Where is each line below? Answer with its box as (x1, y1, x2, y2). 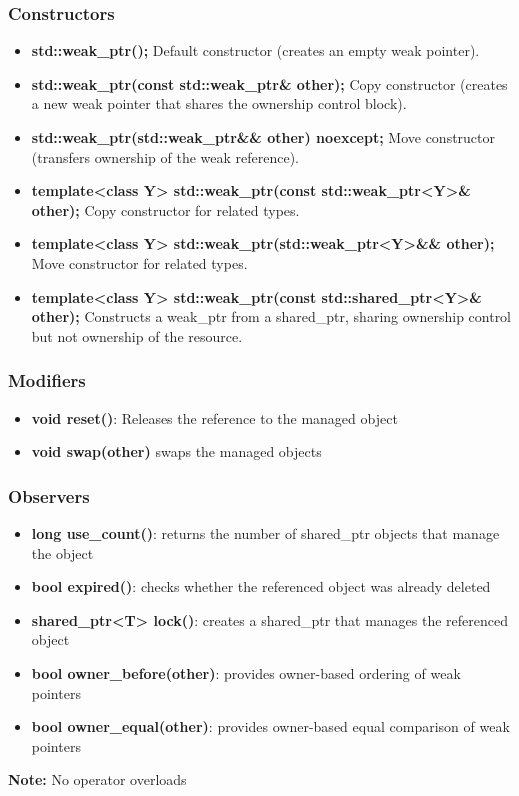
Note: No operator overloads (8, 769, 187, 790)
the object (31, 542, 94, 563)
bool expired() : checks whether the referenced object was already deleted (31, 576, 491, 597)
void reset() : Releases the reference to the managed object (31, 407, 398, 428)
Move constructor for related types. (31, 252, 248, 273)
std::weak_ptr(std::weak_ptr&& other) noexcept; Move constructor (31, 127, 496, 147)
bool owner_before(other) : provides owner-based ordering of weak (31, 662, 461, 683)
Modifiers (8, 368, 86, 393)
